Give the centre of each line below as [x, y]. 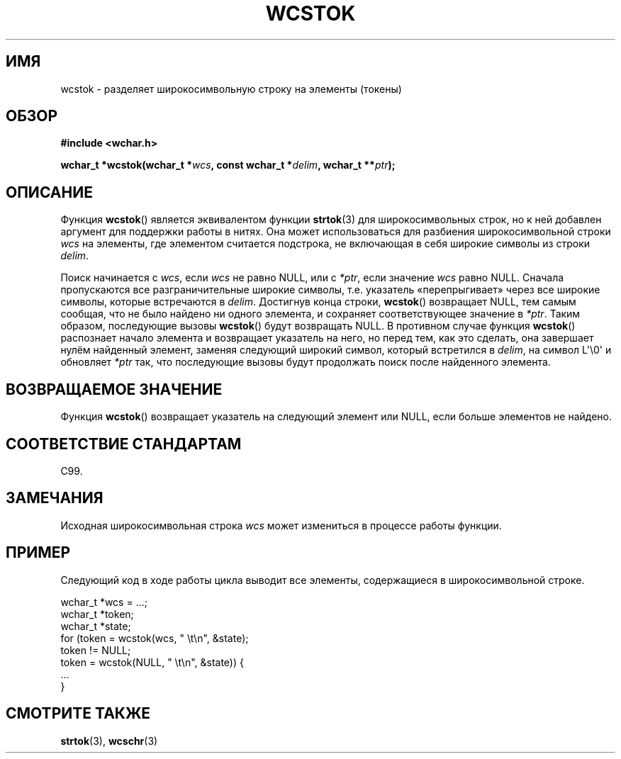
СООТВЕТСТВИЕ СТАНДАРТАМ [124, 444]
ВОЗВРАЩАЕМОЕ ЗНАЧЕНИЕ [114, 389]
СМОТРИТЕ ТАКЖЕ [78, 714]
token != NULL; [96, 650]
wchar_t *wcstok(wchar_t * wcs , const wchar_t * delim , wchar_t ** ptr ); [228, 165]
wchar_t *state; [96, 626]
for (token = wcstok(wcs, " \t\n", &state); [155, 638]
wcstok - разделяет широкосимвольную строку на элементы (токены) [231, 89]
